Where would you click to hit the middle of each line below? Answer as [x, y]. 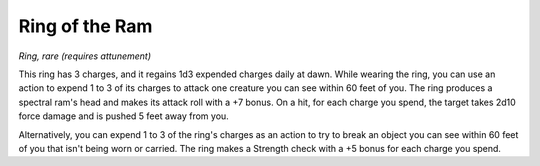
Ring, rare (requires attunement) [85, 56]
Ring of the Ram [85, 26]
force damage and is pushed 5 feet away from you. [123, 116]
